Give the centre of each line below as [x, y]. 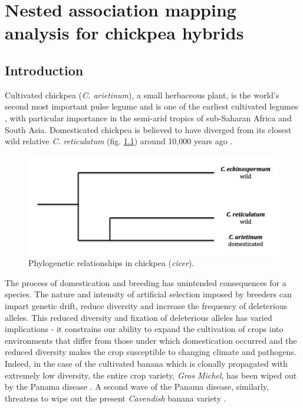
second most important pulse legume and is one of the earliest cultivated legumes [151, 106]
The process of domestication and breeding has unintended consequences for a [146, 282]
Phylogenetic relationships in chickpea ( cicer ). [111, 263]
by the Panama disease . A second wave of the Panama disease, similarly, [137, 387]
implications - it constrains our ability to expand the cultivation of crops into [144, 329]
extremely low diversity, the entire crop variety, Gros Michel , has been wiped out [151, 375]
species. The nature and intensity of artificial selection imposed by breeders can [148, 294]
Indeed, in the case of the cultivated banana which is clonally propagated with [146, 364]
